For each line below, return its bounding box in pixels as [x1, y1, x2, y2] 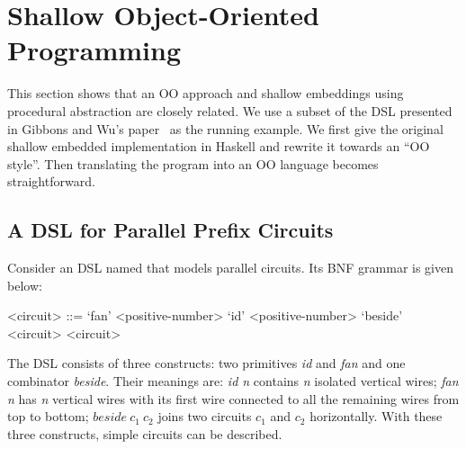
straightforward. [7, 172, 95, 191]
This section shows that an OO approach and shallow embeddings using [7, 84, 404, 103]
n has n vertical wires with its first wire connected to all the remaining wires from [7, 389, 460, 408]
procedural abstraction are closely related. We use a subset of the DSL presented [7, 101, 453, 120]
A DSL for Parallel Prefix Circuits [7, 216, 334, 244]
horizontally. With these [309, 407, 443, 426]
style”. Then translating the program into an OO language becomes [7, 154, 379, 173]
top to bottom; [7, 407, 89, 426]
